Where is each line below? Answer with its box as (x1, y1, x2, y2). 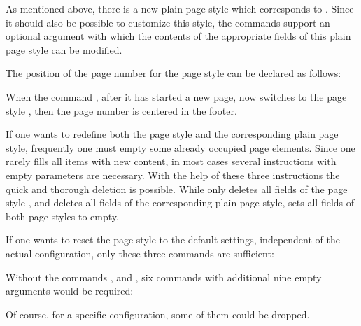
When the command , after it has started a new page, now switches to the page (6, 89, 347, 104)
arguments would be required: (6, 283, 134, 298)
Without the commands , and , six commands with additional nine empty (6, 269, 322, 284)
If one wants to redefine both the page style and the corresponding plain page (6, 127, 339, 141)
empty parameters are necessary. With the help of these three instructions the (6, 167, 340, 182)
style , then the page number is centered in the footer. (6, 103, 237, 118)
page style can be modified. (6, 42, 122, 57)
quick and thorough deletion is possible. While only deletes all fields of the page (6, 181, 348, 196)
